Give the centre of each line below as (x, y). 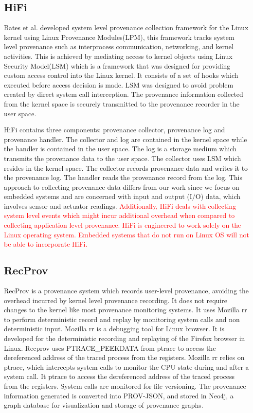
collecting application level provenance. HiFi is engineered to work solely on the (123, 225)
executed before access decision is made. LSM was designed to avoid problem (119, 84)
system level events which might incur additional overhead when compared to (119, 215)
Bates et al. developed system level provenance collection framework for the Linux (126, 27)
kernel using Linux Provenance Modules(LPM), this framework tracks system (119, 37)
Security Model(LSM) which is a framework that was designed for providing (117, 65)
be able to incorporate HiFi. (46, 244)
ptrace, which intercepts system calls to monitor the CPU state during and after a (126, 367)
